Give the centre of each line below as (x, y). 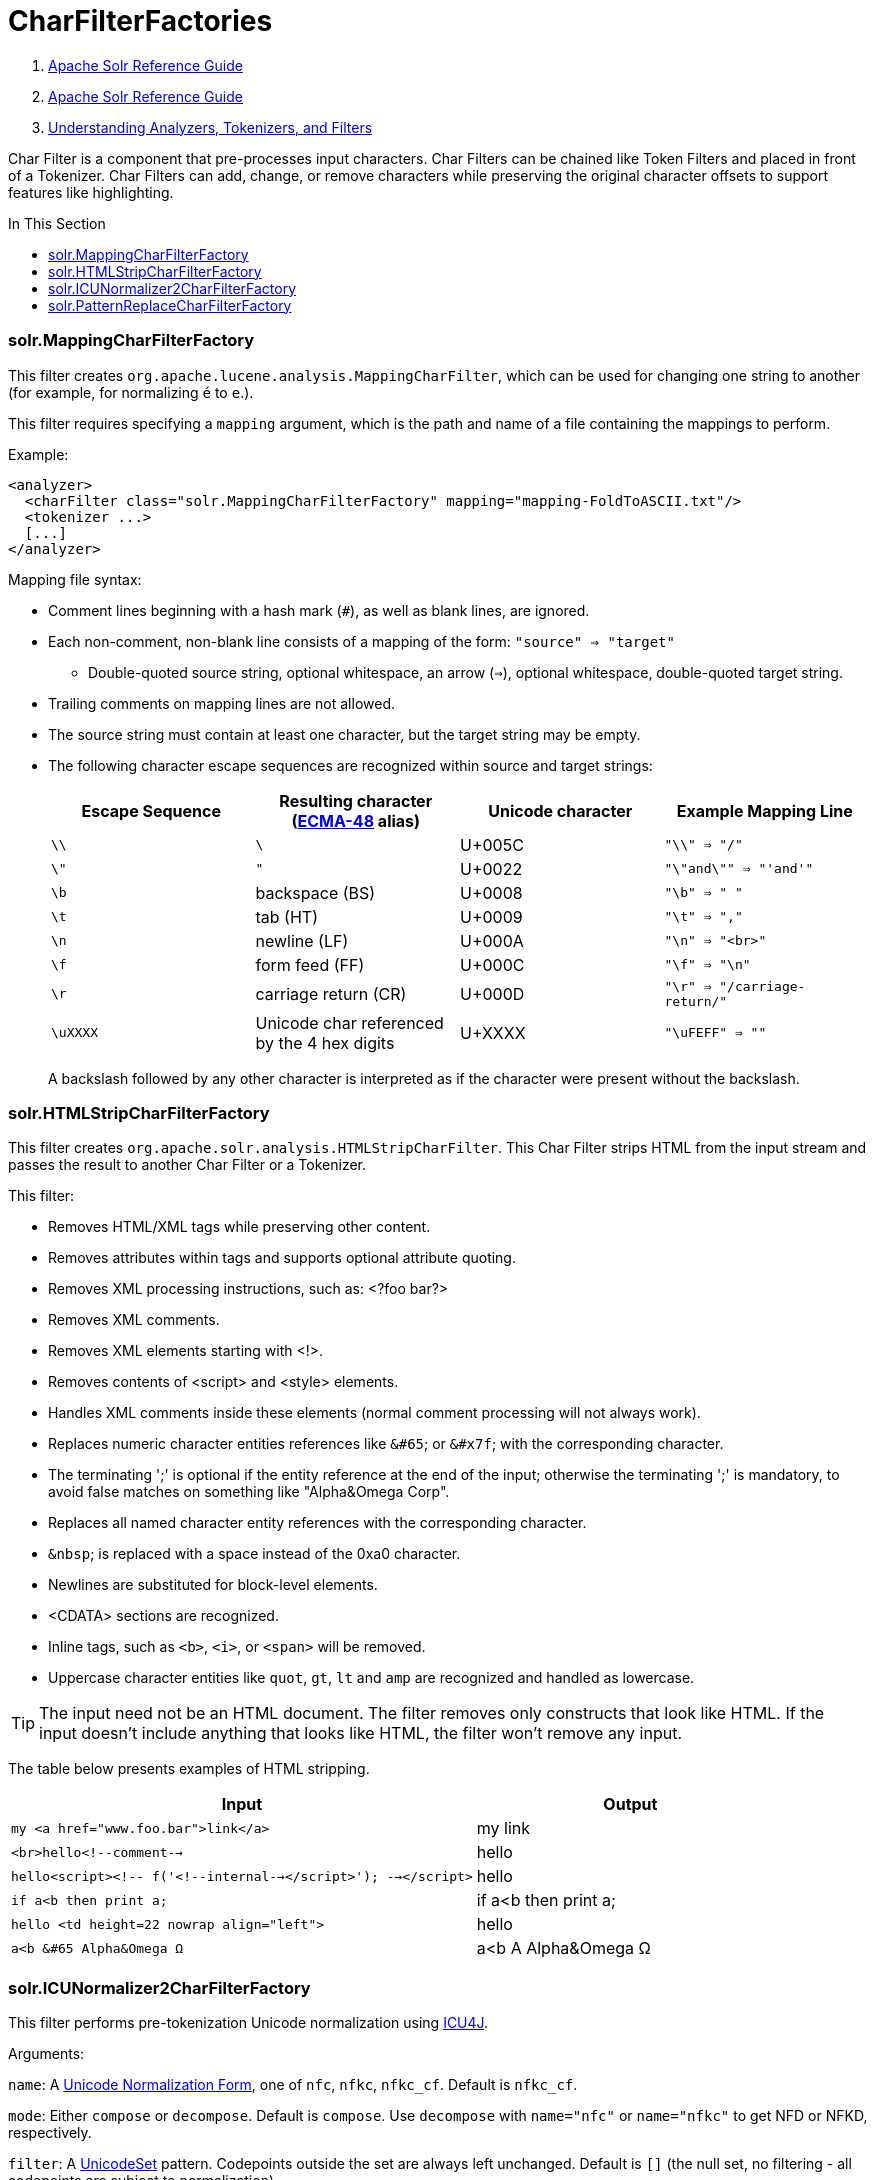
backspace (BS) (315, 892)
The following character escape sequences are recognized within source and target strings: (350, 765)
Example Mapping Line (764, 810)
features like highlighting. (91, 192)
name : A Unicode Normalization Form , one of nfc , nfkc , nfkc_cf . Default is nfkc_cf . (293, 2084)
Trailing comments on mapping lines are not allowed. (222, 703)
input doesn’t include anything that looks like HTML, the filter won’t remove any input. (361, 1733)
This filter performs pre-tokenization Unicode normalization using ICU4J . (248, 2022)
